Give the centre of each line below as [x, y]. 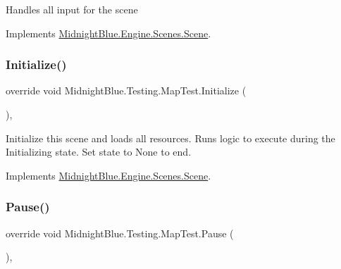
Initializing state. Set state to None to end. [99, 152]
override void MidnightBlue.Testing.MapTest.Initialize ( [126, 90]
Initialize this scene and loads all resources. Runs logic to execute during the [170, 138]
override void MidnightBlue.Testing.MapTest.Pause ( [120, 233]
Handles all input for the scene [72, 9]
